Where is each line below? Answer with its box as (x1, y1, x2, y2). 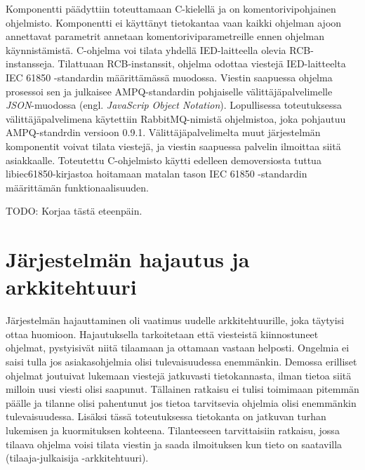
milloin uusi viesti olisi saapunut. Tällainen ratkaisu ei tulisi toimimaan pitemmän (6, 382, 359, 396)
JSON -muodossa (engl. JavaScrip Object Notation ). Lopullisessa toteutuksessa (6, 98, 342, 112)
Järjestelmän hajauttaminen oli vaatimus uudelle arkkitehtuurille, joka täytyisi (6, 313, 345, 328)
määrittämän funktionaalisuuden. (6, 180, 149, 194)
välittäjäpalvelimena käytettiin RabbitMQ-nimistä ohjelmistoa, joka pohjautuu (6, 111, 346, 126)
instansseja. (6, 56, 55, 71)
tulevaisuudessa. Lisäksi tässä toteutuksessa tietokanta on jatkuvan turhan (6, 409, 326, 424)
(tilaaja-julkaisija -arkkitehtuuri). (6, 450, 149, 465)
